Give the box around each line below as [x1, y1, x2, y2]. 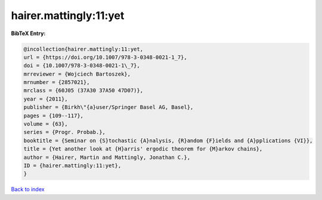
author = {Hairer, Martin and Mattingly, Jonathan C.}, [23, 154, 191, 161]
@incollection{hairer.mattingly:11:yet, [23, 45, 143, 52]
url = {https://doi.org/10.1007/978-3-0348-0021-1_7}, [23, 54, 187, 61]
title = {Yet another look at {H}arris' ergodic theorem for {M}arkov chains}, [23, 146, 263, 152]
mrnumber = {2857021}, [23, 79, 90, 86]
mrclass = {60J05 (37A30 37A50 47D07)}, [23, 87, 143, 94]
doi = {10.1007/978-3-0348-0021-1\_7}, [23, 62, 140, 69]
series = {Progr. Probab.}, [23, 129, 106, 136]
